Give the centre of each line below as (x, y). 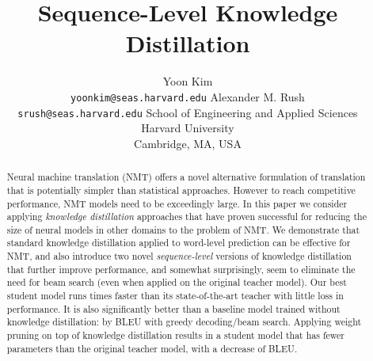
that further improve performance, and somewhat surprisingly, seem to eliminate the (181, 269)
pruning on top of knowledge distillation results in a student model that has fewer (176, 335)
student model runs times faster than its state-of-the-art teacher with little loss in (175, 296)
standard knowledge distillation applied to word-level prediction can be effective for (179, 243)
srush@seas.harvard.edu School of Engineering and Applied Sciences (188, 112)
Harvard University (188, 128)
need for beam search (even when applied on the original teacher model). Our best (177, 282)
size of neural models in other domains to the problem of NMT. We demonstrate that (183, 229)
